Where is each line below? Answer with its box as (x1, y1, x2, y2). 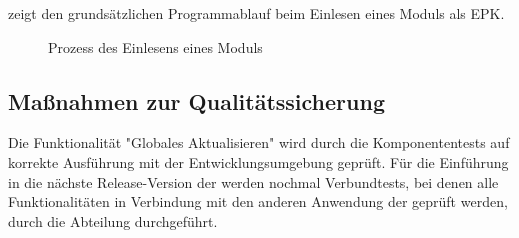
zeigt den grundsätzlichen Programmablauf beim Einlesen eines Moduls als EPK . (8, 3, 505, 23)
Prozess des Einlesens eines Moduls (48, 36, 263, 57)
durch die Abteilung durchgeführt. (8, 210, 218, 231)
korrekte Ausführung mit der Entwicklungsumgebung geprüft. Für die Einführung (8, 151, 509, 172)
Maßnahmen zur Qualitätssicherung (8, 85, 385, 116)
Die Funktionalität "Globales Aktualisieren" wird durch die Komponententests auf (8, 132, 510, 153)
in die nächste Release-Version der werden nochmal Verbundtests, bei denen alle (8, 171, 499, 192)
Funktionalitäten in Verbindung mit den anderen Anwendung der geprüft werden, (8, 191, 508, 212)
